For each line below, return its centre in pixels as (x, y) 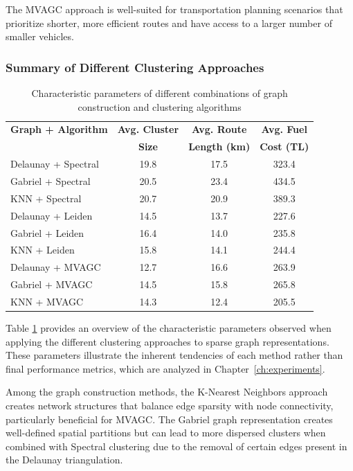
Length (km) (219, 146)
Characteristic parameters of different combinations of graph (160, 93)
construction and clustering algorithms (160, 106)
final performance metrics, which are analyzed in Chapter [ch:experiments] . (165, 368)
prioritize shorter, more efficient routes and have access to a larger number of (169, 23)
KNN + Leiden (43, 250)
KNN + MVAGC (47, 301)
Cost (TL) (284, 146)
